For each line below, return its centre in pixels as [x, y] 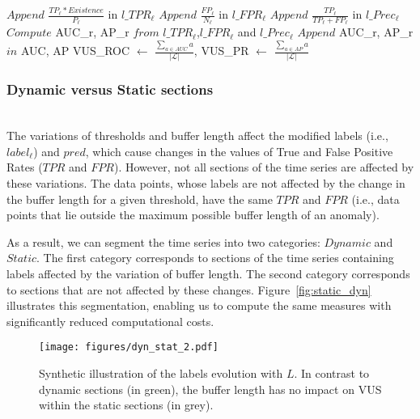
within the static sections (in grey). [126, 405]
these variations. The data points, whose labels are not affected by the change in [206, 183]
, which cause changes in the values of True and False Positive [239, 151]
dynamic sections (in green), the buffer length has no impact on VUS [210, 389]
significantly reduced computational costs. [110, 321]
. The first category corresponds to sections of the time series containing [215, 258]
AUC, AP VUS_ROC [75, 51]
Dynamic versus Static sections [110, 89]
